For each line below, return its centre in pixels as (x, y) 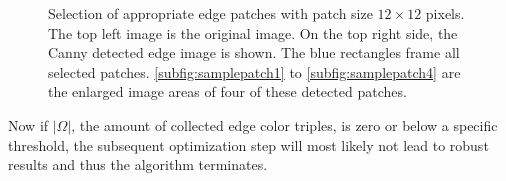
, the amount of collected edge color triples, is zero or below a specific (284, 124)
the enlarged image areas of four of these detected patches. (227, 91)
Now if (28, 124)
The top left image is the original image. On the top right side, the (253, 32)
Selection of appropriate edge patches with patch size (210, 13)
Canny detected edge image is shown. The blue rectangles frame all (254, 52)
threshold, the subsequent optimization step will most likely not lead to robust (248, 144)
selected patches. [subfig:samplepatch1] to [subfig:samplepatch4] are (254, 71)
